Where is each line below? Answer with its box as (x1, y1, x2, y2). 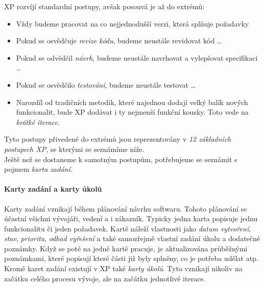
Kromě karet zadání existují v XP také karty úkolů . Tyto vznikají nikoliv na (4, 263, 243, 274)
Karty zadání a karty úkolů (4, 184, 102, 194)
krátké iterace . (16, 116, 60, 127)
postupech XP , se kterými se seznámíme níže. (4, 143, 145, 154)
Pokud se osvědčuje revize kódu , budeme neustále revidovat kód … (16, 35, 222, 46)
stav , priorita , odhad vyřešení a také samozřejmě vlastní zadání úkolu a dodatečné (4, 233, 260, 244)
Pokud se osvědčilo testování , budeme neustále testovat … (16, 79, 196, 90)
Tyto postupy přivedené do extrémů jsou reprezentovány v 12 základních (4, 134, 231, 144)
